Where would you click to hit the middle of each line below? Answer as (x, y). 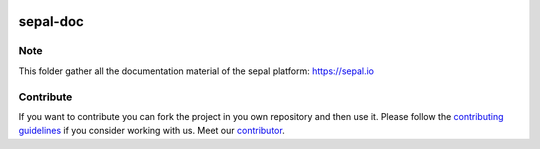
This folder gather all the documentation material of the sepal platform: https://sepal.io (196, 71)
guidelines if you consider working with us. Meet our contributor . (151, 131)
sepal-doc (51, 21)
